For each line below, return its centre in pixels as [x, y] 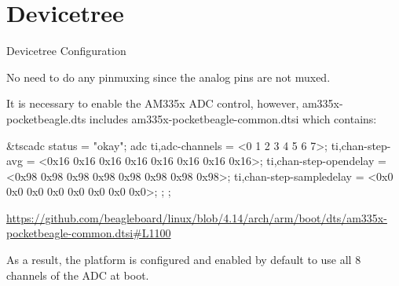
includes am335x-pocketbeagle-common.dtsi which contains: [233, 118]
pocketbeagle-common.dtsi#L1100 [89, 233]
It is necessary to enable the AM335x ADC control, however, [153, 103]
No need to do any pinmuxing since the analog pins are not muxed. [168, 77]
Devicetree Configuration [66, 51]
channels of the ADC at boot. [78, 275]
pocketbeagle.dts [46, 118]
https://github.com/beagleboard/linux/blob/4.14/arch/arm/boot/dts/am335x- [197, 217]
